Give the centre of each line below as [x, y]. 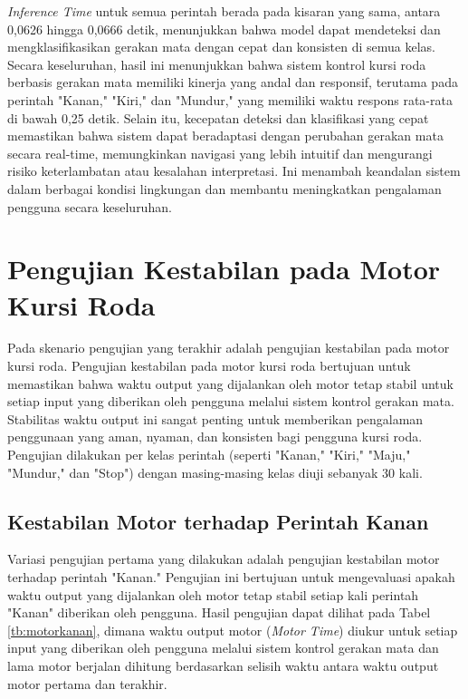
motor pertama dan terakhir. [87, 683]
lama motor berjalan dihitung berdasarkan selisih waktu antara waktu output [223, 665]
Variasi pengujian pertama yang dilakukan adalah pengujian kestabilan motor [224, 559]
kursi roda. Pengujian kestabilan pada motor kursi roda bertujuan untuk [209, 366]
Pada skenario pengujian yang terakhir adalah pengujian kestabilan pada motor [229, 348]
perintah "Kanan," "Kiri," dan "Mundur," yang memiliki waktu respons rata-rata [230, 99]
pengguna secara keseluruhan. [90, 206]
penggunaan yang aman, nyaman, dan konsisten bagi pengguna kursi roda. [215, 437]
